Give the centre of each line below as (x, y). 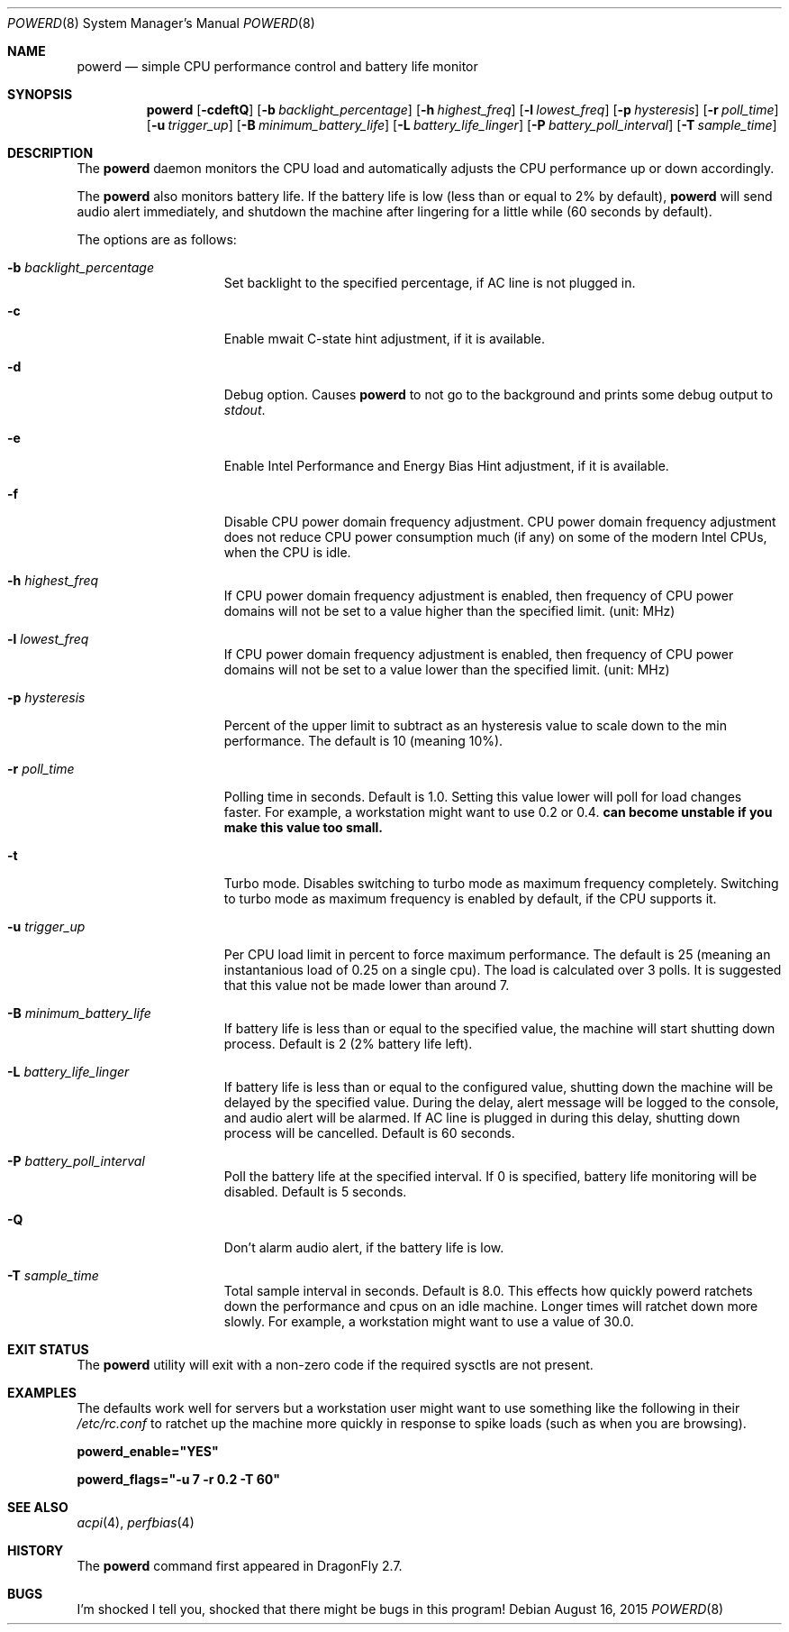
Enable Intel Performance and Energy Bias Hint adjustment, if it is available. (446, 466)
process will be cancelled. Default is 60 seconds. (369, 1133)
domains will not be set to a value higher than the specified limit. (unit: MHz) (449, 611)
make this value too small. (304, 827)
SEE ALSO (38, 1507)
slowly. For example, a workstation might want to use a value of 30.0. (429, 1321)
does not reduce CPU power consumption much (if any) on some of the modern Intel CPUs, (495, 537)
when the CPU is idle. (287, 552)
